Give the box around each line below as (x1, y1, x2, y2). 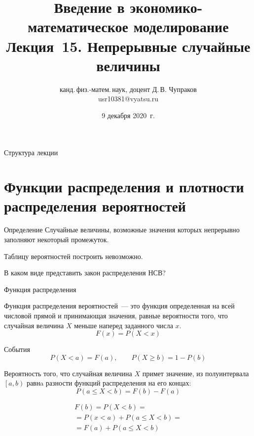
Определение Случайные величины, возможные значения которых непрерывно (4, 224, 240, 235)
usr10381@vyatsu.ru (98, 93, 158, 104)
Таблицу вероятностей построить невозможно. (4, 251, 143, 261)
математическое (28, 16, 128, 37)
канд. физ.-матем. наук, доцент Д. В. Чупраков (60, 84, 197, 94)
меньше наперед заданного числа (74, 320, 173, 330)
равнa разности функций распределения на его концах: (26, 378, 191, 388)
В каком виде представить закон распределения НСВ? (4, 267, 166, 278)
